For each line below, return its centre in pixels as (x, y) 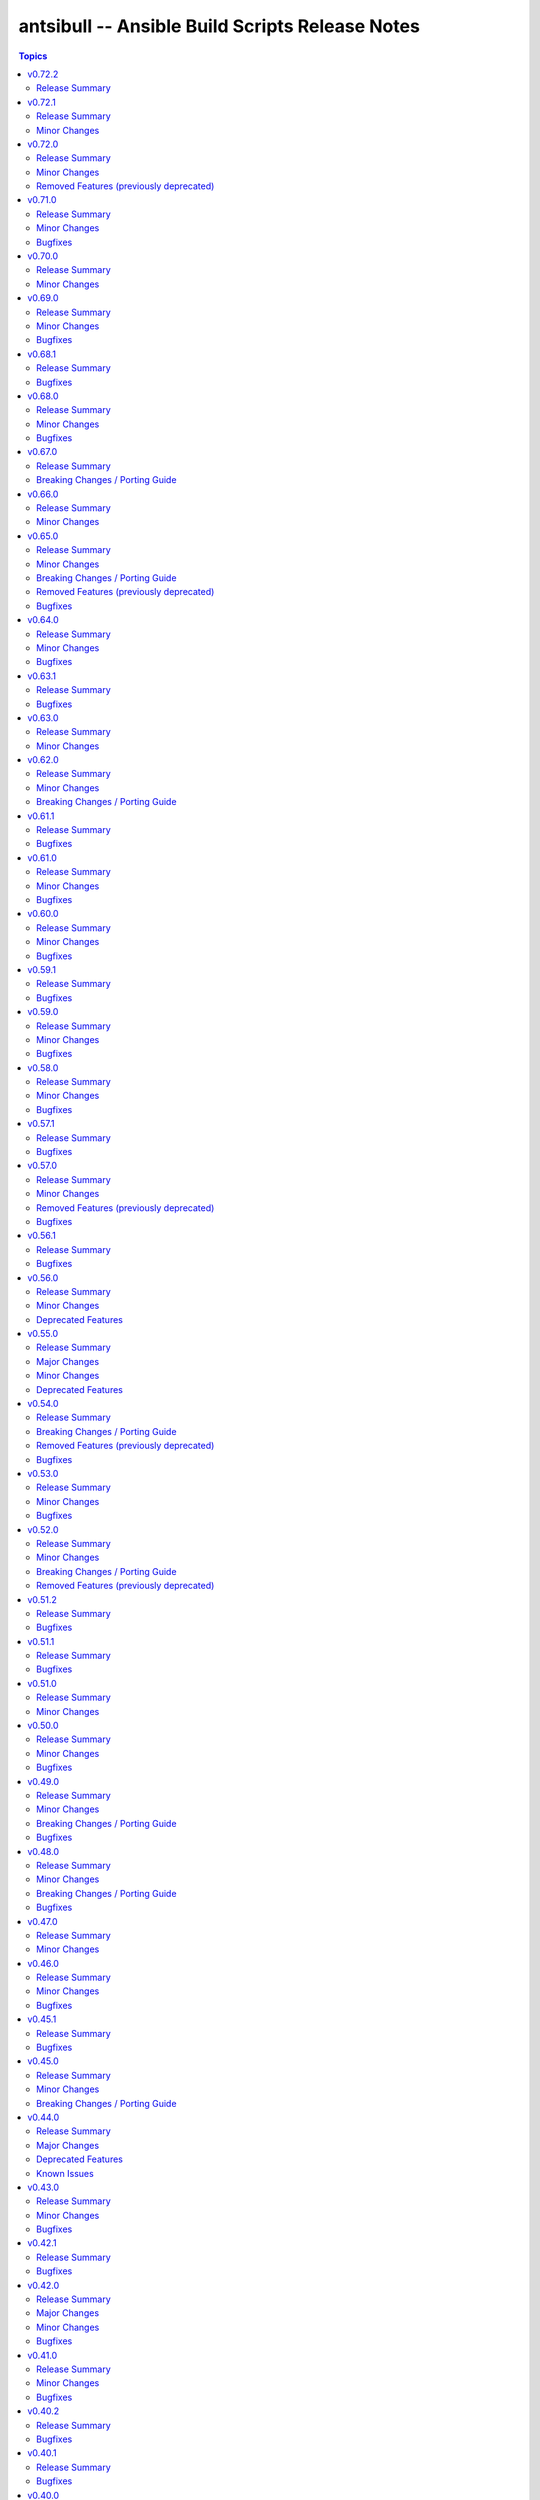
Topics (33, 56)
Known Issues (65, 2173)
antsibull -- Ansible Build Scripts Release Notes (219, 26)
